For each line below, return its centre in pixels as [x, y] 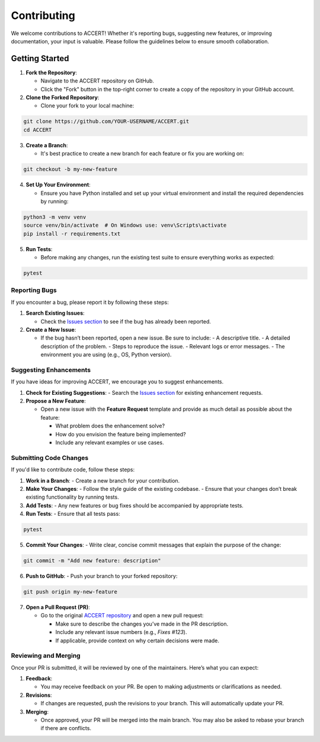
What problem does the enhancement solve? [110, 426]
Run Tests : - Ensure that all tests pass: [73, 514]
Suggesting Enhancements [51, 370]
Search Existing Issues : [55, 313]
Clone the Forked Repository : [63, 97]
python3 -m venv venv [55, 217]
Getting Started [40, 58]
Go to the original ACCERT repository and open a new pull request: [122, 616]
